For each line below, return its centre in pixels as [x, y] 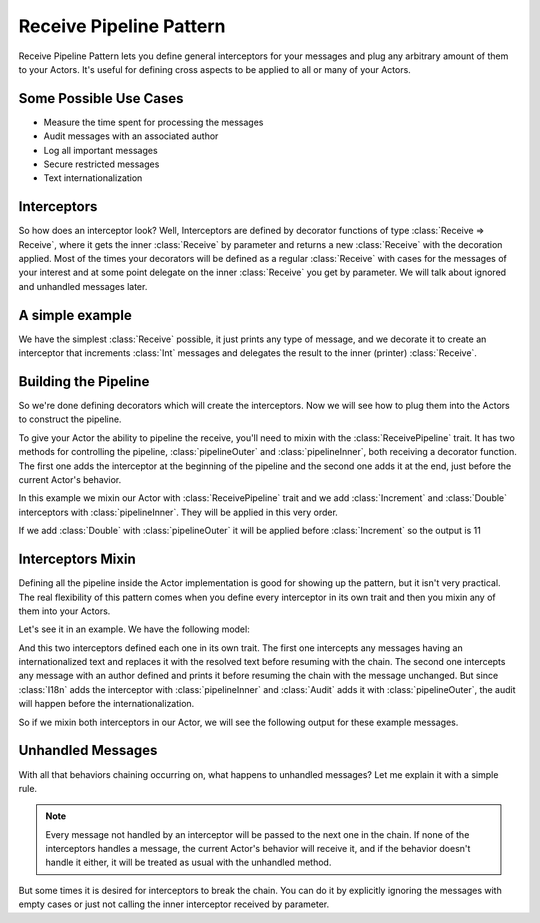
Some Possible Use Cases [101, 98]
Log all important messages [101, 150]
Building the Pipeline [84, 381]
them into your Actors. [64, 611]
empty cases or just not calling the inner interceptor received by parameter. [174, 904]
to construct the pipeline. [70, 419]
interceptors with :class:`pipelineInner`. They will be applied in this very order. [178, 512]
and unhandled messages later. [83, 286]
